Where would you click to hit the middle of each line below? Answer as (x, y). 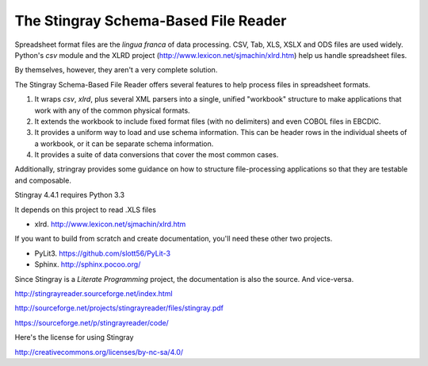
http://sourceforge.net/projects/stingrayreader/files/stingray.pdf (119, 308)
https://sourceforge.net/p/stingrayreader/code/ (92, 322)
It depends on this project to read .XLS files (85, 210)
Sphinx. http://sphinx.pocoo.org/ (88, 264)
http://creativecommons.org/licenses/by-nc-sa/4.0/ (99, 352)
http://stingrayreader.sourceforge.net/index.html (94, 293)
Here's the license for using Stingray (74, 337)
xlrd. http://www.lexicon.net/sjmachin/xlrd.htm (110, 224)
